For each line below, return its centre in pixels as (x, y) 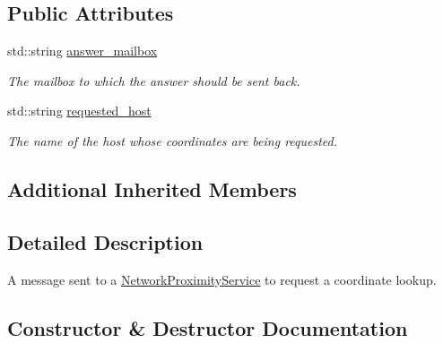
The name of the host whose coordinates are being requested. (173, 140)
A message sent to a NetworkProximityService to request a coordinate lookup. (222, 279)
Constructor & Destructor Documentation (208, 327)
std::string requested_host (79, 111)
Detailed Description (105, 241)
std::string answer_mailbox (83, 51)
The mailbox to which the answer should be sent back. (154, 80)
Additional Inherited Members (152, 189)
